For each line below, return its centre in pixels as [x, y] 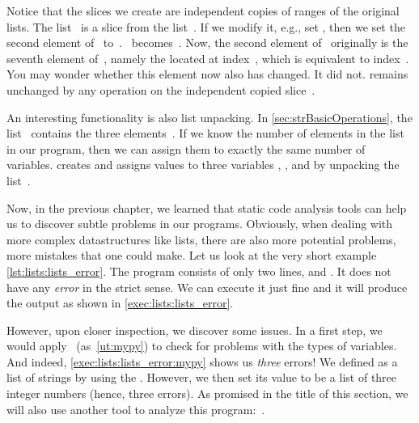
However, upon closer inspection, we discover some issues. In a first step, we [195, 330]
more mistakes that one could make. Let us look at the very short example [192, 255]
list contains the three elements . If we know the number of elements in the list [205, 133]
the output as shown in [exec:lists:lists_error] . [120, 303]
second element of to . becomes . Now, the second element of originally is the [207, 42]
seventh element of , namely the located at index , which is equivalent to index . [208, 58]
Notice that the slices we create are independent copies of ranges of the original [203, 11]
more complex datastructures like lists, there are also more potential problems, [201, 239]
